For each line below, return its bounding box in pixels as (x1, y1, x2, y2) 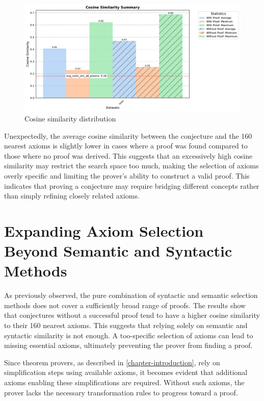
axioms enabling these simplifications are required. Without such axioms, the (4, 377, 245, 387)
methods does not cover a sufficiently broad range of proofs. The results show (4, 299, 246, 310)
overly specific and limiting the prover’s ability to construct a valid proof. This (4, 170, 250, 181)
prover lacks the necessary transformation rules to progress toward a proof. (4, 387, 238, 397)
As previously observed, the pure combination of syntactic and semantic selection (4, 290, 258, 300)
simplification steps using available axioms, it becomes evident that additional (4, 367, 248, 378)
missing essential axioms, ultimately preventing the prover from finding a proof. (4, 340, 253, 350)
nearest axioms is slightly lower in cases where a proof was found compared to (4, 140, 248, 151)
